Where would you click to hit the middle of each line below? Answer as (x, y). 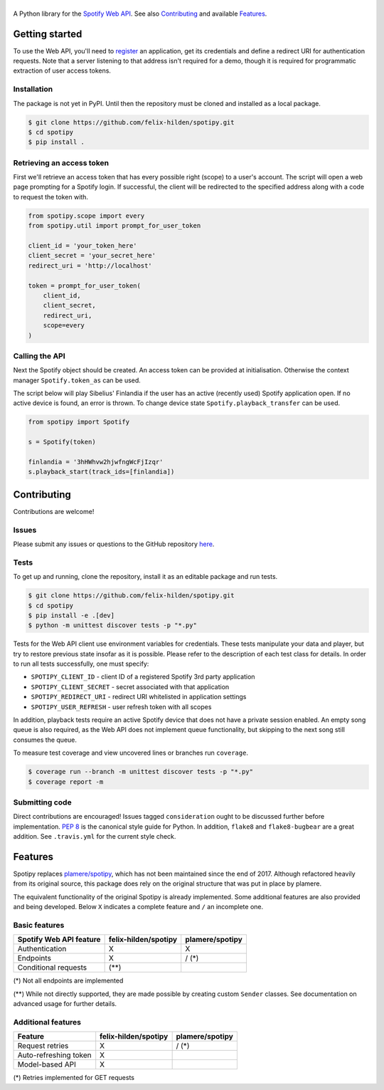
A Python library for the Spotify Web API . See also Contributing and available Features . (140, 14)
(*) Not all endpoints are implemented (68, 981)
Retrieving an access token (61, 162)
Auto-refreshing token (54, 1055)
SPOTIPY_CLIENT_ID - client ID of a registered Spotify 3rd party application (143, 677)
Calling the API (39, 356)
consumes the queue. (45, 740)
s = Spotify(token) (62, 442)
